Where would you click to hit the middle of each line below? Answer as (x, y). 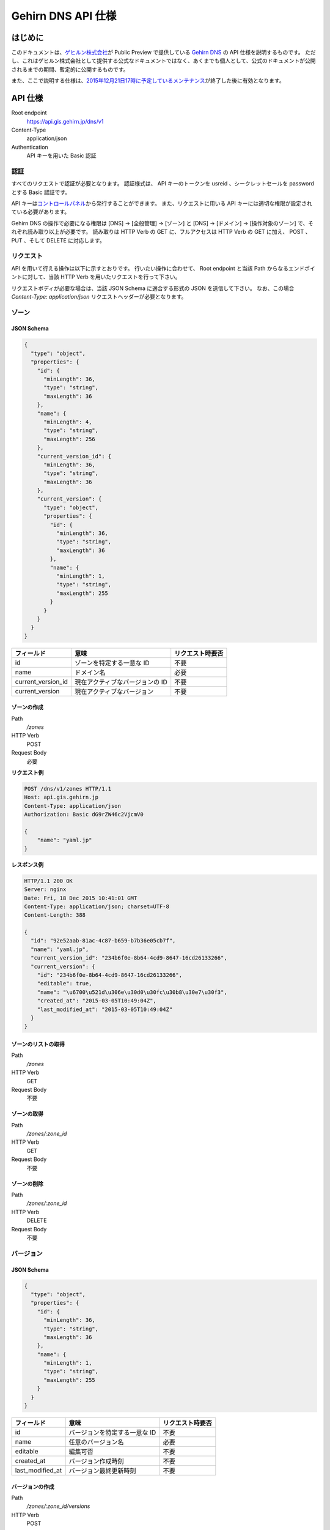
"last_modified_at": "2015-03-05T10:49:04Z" (105, 1009)
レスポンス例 (28, 864)
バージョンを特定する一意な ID (112, 1432)
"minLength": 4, (68, 422)
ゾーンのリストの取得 (38, 1044)
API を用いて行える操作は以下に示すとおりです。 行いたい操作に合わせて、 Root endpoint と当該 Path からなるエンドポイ (163, 268)
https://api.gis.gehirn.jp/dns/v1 (65, 121)
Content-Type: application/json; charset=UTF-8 (97, 906)
